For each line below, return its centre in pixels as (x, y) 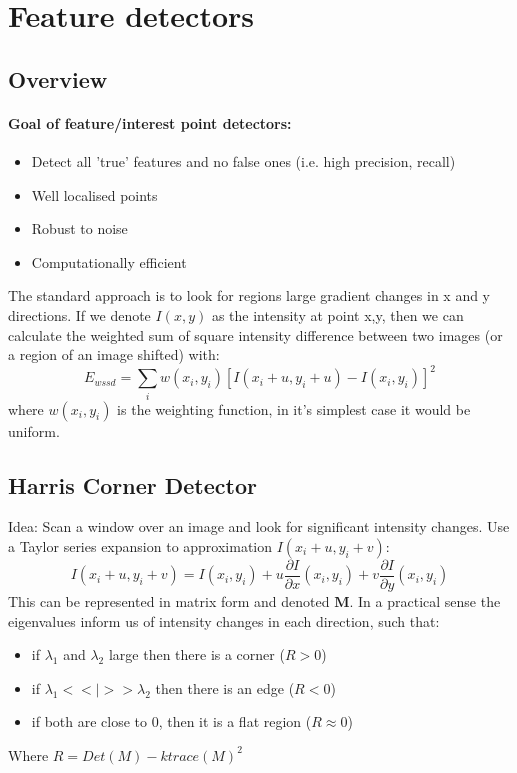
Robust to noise (79, 228)
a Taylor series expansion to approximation (140, 545)
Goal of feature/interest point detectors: (150, 122)
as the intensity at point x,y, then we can (337, 314)
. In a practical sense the (425, 600)
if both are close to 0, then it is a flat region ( (171, 721)
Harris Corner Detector (132, 484)
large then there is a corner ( (196, 654)
